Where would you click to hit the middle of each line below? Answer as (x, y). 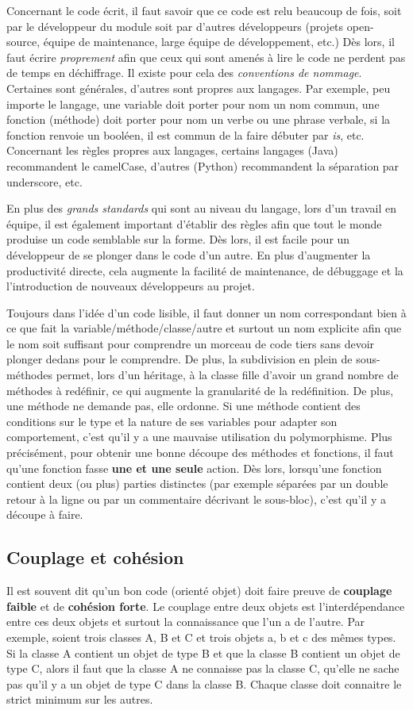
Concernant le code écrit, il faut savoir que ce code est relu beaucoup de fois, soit (204, 10)
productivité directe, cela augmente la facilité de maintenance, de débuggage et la (205, 270)
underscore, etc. (44, 181)
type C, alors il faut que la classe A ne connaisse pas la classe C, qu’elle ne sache (203, 668)
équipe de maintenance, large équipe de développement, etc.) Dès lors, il (219, 42)
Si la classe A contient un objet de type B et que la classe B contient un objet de (203, 652)
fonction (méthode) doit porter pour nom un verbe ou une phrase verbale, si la (199, 119)
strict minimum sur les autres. (80, 699)
